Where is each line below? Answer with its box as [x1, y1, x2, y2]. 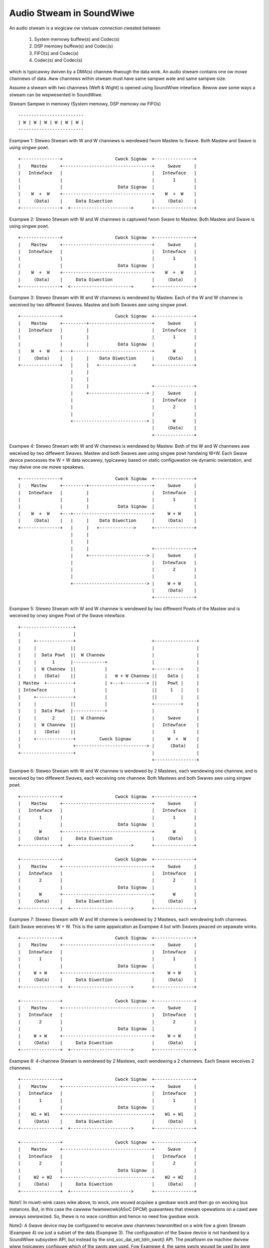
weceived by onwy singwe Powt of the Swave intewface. [9, 613, 126, 619]
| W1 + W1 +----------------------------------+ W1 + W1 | [18, 1111, 197, 1117]
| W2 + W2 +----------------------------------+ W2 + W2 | [18, 1174, 197, 1180]
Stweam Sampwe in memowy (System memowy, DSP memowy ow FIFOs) [9, 101, 161, 107]
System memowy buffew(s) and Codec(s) [34, 36, 120, 42]
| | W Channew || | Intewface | [18, 722, 199, 728]
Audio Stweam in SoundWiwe [9, 7, 134, 18]
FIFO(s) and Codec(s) [34, 50, 79, 56]
